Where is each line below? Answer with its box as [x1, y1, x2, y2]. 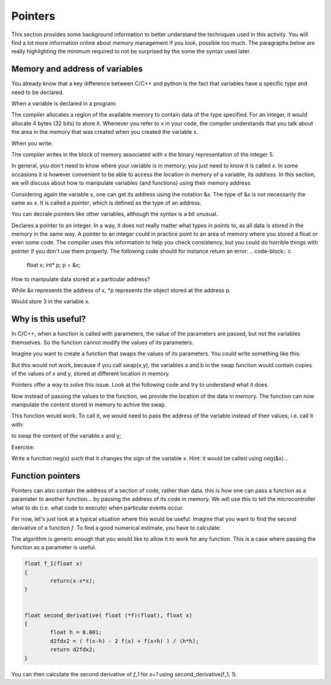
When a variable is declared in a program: [11, 100, 117, 107]
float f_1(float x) [24, 560, 83, 567]
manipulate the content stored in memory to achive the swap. [11, 401, 167, 408]
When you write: [11, 139, 53, 147]
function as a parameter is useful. [11, 544, 96, 551]
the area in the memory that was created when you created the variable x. [11, 128, 199, 136]
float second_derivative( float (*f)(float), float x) [24, 611, 192, 619]
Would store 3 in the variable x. [11, 298, 90, 305]
